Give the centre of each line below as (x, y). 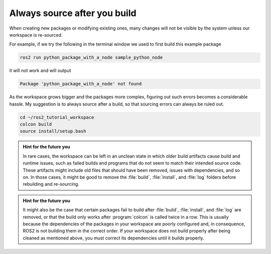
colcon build (36, 124)
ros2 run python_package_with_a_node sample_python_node (91, 57)
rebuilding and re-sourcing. (51, 184)
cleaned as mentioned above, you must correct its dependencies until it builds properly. (113, 238)
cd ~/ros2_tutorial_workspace (57, 117)
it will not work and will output (40, 71)
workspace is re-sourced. (36, 35)
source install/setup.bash (53, 131)
